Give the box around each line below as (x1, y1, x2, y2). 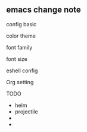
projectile (14, 108, 38, 115)
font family (6, 44, 33, 51)
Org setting (6, 78, 34, 85)
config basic (6, 20, 37, 27)
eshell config (6, 67, 38, 74)
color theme (6, 32, 36, 39)
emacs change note (6, 5, 82, 15)
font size (6, 55, 28, 62)
